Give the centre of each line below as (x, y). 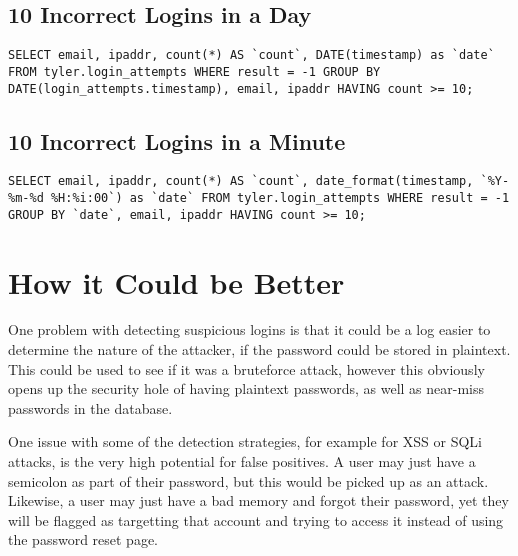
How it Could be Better (176, 281)
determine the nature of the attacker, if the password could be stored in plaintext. (259, 349)
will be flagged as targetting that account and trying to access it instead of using (256, 519)
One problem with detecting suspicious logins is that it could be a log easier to (249, 329)
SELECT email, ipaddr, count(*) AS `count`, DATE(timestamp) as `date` (251, 55)
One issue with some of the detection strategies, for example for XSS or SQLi (245, 441)
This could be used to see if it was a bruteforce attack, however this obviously (246, 368)
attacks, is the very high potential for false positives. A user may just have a (242, 461)
